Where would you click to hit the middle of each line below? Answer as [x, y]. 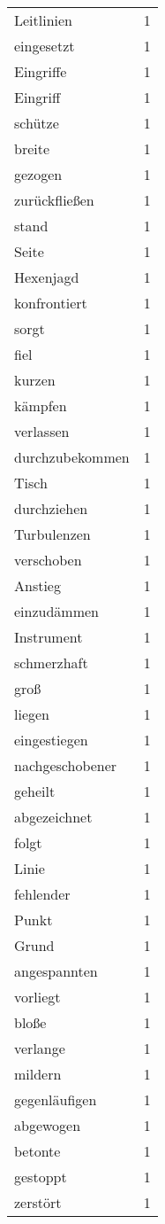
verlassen [42, 431]
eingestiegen [51, 740]
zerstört [38, 1202]
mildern [38, 1074]
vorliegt [37, 997]
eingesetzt [45, 46]
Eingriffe [41, 71]
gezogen [38, 174]
